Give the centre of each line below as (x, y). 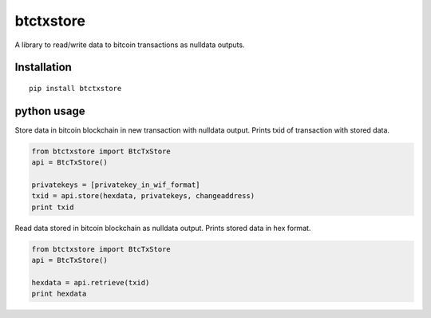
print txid (53, 207)
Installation (43, 68)
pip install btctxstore (75, 88)
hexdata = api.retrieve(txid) (91, 282)
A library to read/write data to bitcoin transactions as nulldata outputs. (130, 45)
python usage (50, 111)
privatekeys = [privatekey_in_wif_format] (116, 185)
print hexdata (59, 294)
